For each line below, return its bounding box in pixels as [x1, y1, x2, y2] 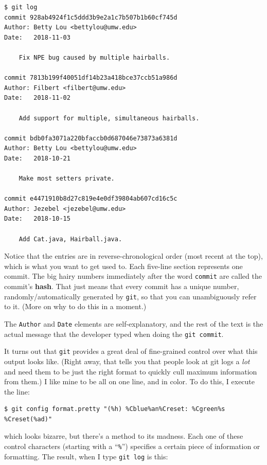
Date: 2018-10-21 [4, 154, 70, 162]
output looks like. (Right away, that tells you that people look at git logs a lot [4, 355, 250, 366]
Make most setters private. [19, 175, 115, 183]
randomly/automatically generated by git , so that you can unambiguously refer [4, 291, 257, 301]
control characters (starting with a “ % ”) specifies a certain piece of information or [4, 441, 260, 452]
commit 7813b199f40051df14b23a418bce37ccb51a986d [4, 74, 177, 82]
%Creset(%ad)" [4, 415, 52, 423]
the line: [4, 386, 30, 397]
